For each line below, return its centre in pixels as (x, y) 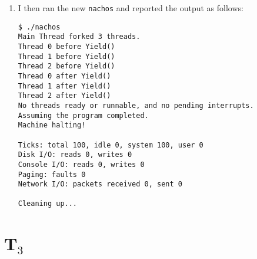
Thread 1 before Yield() (66, 56)
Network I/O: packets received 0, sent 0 (100, 184)
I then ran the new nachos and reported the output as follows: (131, 8)
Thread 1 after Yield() (64, 86)
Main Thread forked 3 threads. (79, 37)
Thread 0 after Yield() (64, 76)
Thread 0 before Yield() (66, 46)
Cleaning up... (48, 204)
